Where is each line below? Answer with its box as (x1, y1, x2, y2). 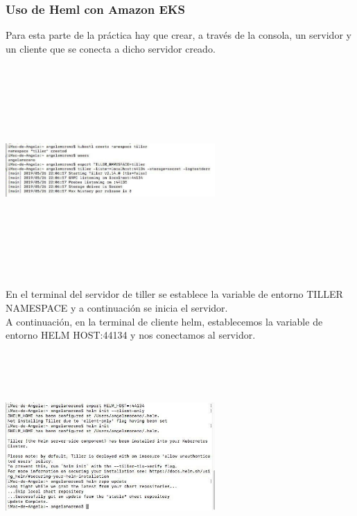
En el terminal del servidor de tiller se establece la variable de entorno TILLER (6, 287, 343, 301)
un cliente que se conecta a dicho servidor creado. (6, 41, 216, 55)
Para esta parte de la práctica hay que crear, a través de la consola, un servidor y (6, 28, 351, 42)
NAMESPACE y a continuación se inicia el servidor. (6, 300, 228, 314)
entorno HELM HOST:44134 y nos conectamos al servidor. (6, 328, 256, 342)
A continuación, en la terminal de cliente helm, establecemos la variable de (6, 314, 323, 328)
